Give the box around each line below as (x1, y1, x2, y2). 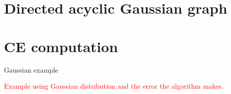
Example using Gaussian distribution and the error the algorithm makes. (4, 81, 224, 91)
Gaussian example (4, 64, 58, 75)
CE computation (4, 36, 118, 56)
